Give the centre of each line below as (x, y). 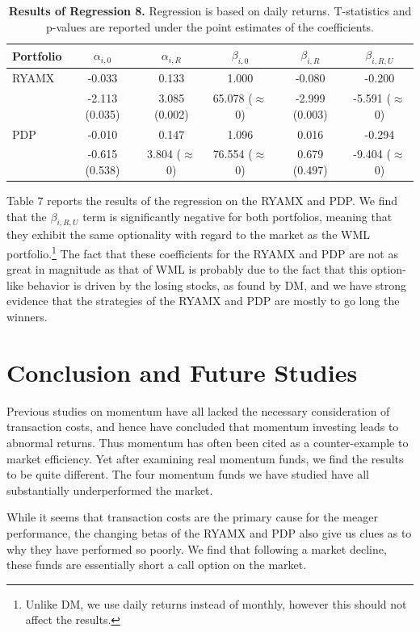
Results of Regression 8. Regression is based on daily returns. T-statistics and (210, 10)
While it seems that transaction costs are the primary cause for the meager (192, 517)
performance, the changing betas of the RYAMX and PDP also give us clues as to (209, 532)
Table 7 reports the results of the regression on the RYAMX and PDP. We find (202, 201)
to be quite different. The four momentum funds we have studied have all (188, 474)
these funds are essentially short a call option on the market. (157, 565)
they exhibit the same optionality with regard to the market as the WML (189, 234)
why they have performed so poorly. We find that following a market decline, (197, 548)
